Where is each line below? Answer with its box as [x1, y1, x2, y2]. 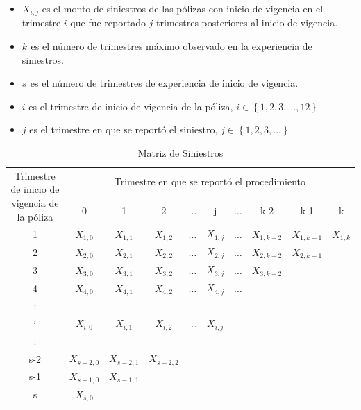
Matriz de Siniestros [137, 146, 224, 160]
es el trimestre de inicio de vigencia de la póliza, [28, 99, 233, 113]
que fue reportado [70, 15, 146, 30]
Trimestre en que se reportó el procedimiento [114, 174, 306, 189]
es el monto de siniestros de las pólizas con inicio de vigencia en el [42, 1, 324, 15]
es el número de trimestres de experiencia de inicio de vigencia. [30, 76, 299, 90]
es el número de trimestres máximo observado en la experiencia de [31, 39, 312, 53]
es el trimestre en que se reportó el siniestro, [29, 122, 218, 137]
